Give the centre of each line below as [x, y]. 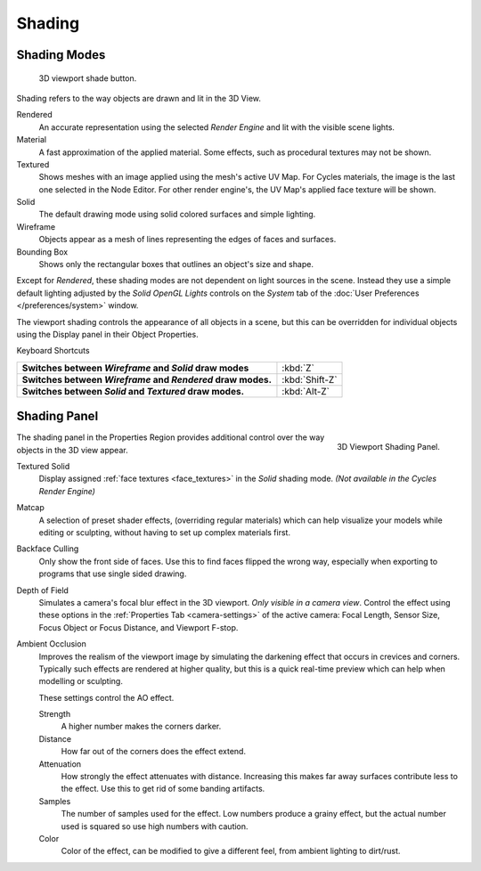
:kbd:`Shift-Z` [310, 379]
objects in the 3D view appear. [72, 450]
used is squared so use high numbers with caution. [155, 826]
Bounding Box [42, 252]
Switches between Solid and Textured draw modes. [133, 391]
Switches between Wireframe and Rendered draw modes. [147, 379]
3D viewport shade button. [88, 78]
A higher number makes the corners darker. [141, 727]
